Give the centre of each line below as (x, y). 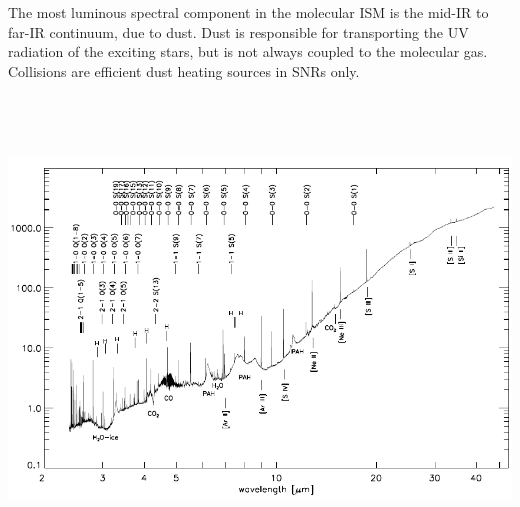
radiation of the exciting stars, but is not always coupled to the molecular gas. (248, 51)
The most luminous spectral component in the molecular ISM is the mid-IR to (248, 12)
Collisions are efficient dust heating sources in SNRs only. (184, 70)
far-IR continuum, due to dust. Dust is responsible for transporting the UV (238, 31)
